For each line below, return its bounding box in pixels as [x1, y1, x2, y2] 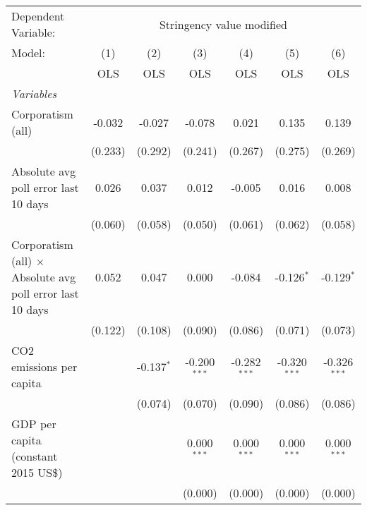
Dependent [11, 8, 65, 24]
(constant [11, 448, 58, 464]
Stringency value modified [159, 16, 287, 32]
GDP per [11, 415, 56, 432]
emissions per [11, 358, 78, 375]
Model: [11, 44, 46, 61]
